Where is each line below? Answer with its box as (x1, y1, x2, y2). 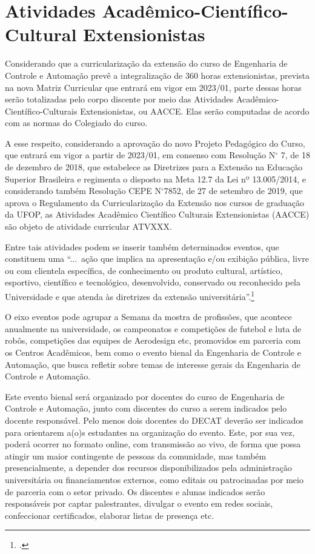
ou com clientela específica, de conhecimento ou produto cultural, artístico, (5, 264, 283, 276)
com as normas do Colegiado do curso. (5, 116, 148, 129)
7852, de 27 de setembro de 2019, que (164, 184, 303, 197)
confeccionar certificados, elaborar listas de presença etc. (5, 509, 214, 521)
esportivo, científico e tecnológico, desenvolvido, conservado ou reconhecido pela (5, 276, 300, 289)
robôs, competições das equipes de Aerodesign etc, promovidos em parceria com (5, 334, 301, 347)
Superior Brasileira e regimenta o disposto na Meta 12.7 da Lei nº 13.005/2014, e (5, 172, 307, 185)
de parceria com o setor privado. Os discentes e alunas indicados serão (5, 485, 265, 498)
